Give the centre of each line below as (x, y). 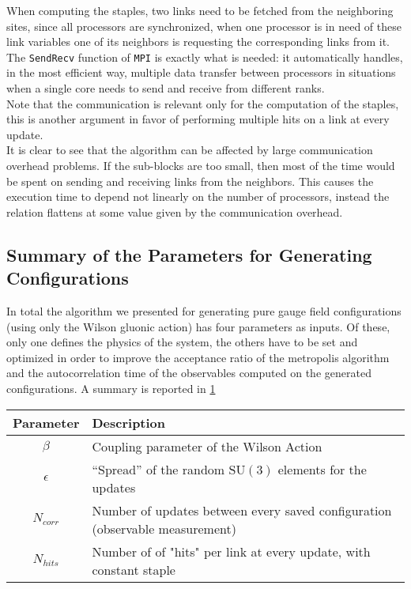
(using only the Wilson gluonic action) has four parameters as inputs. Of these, (198, 326)
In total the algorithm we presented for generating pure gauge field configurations (204, 310)
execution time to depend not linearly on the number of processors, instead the (198, 196)
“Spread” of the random (158, 469)
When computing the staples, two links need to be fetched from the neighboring (200, 10)
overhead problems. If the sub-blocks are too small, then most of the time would (201, 165)
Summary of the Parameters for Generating (189, 254)
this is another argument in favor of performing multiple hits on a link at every (198, 119)
